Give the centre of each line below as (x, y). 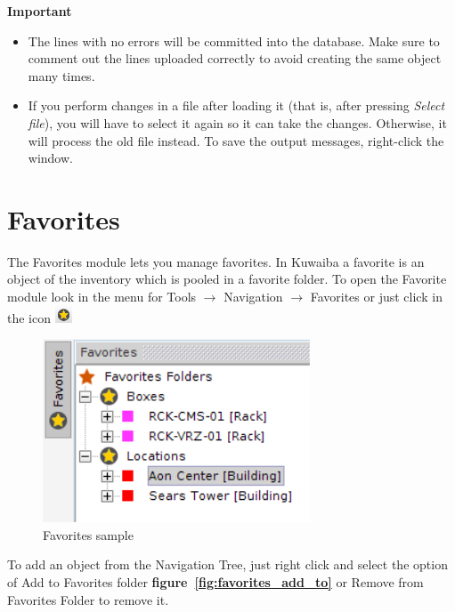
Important (40, 11)
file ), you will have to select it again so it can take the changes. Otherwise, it (237, 122)
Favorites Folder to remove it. (88, 599)
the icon (29, 317)
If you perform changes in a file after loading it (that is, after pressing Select (236, 105)
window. (50, 158)
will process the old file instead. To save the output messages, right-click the (236, 140)
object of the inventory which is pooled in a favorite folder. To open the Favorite (227, 279)
